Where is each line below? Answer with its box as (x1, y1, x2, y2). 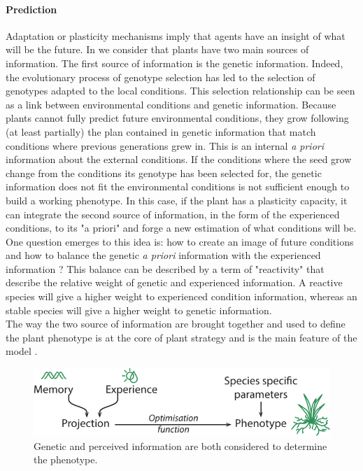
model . (6, 344, 38, 358)
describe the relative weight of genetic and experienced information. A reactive (6, 275, 343, 290)
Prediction (6, 1, 57, 16)
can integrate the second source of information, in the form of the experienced (6, 206, 340, 221)
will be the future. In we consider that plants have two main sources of (6, 42, 309, 57)
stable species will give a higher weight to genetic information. (6, 302, 272, 317)
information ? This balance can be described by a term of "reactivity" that (6, 261, 325, 276)
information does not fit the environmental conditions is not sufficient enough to (6, 179, 350, 194)
